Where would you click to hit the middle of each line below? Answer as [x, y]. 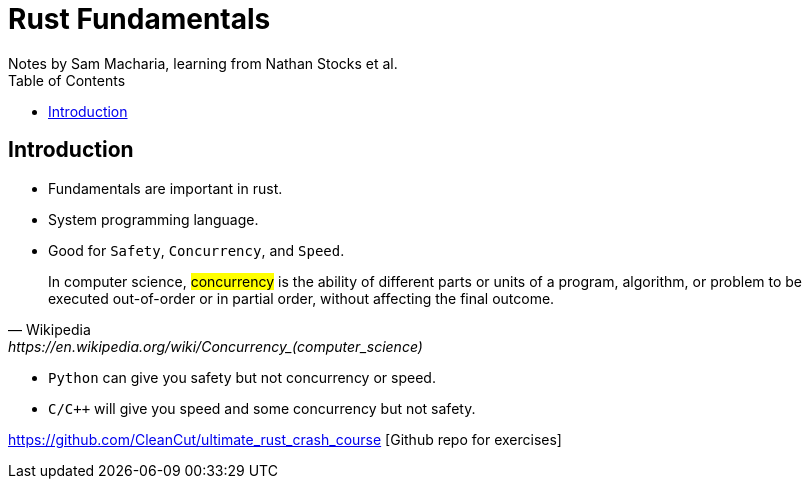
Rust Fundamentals [139, 19]
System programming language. [153, 219]
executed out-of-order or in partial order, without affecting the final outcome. [301, 298]
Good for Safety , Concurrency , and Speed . [196, 250]
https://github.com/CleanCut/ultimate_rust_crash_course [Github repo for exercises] [285, 439]
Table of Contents [67, 80]
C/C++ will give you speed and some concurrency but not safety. [262, 408]
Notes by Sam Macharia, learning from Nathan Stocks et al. [203, 63]
